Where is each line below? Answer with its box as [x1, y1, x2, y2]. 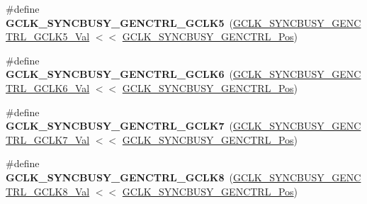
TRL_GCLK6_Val [6, 80, 90, 95]
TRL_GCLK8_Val [6, 183, 90, 198]
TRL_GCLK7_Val [6, 132, 90, 147]
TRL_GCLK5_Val [6, 29, 90, 44]
